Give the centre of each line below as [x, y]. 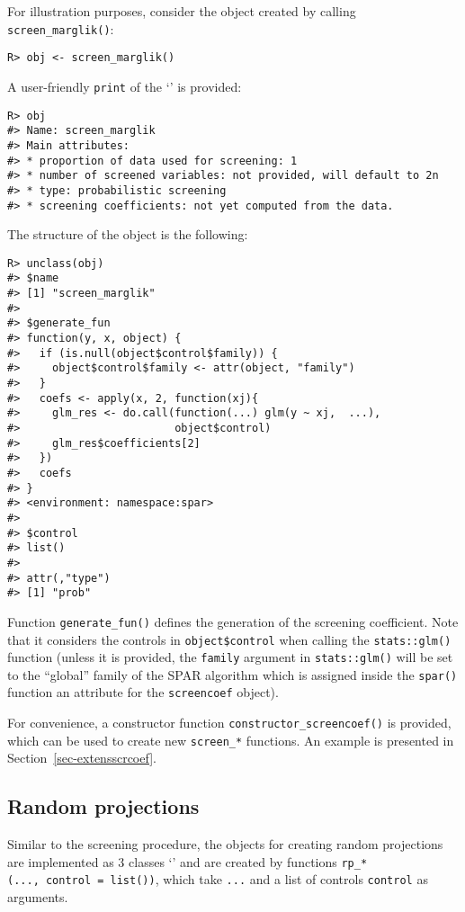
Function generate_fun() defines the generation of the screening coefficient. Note [233, 621]
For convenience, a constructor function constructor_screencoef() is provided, [229, 723]
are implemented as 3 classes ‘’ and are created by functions [172, 861]
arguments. [38, 897]
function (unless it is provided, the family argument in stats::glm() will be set [230, 657]
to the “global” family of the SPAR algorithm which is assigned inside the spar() [232, 674]
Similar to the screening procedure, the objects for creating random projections [225, 844]
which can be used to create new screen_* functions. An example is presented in [231, 740]
